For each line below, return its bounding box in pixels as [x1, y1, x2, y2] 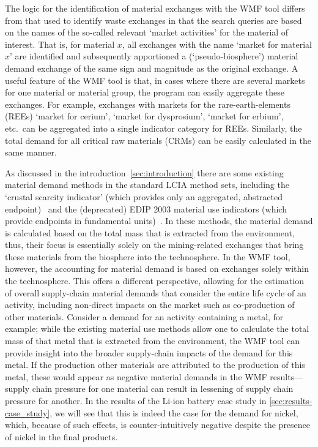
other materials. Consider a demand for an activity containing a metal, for [5, 310, 284, 323]
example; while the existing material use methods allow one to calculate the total [5, 322, 309, 335]
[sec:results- [269, 394, 312, 407]
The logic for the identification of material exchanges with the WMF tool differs [5, 2, 305, 14]
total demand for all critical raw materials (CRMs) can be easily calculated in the [5, 133, 312, 146]
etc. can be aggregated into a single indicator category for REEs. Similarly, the [5, 121, 302, 134]
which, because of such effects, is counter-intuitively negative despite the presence [5, 418, 311, 431]
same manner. [5, 146, 57, 159]
